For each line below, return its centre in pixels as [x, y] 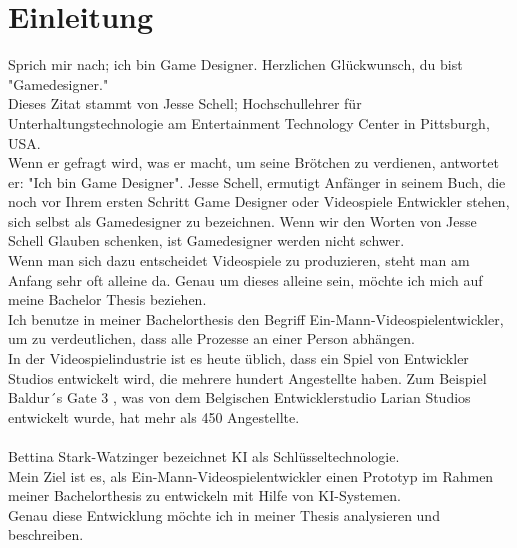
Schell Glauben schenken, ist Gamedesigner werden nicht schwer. [206, 240]
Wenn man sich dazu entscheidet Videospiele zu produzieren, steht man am [239, 260]
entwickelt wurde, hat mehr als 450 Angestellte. [154, 416]
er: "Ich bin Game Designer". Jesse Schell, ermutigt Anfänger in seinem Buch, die [257, 181]
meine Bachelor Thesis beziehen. [107, 299]
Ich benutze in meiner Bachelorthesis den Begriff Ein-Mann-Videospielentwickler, [256, 318]
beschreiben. [46, 534]
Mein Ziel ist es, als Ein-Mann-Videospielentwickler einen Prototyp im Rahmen [251, 475]
